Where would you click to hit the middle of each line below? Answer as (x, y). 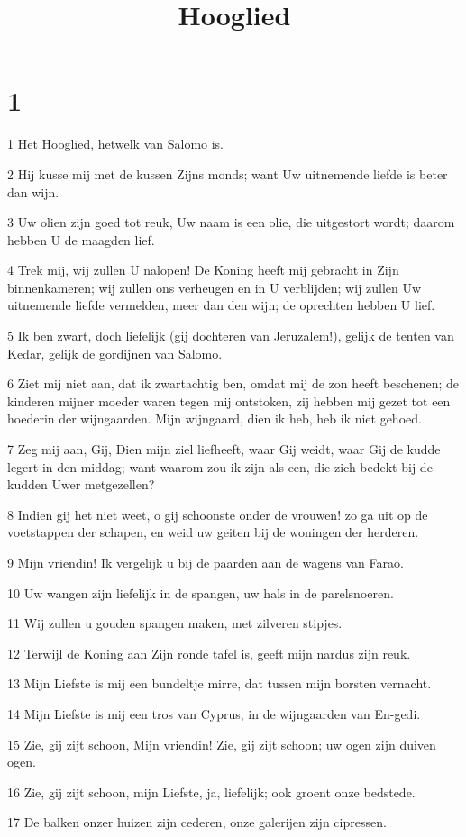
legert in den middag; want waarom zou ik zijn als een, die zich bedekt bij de (220, 466)
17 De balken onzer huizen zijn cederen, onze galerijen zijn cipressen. (197, 822)
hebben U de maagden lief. (81, 239)
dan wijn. (33, 191)
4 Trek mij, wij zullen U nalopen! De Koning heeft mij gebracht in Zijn (203, 270)
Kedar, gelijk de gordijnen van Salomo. (115, 353)
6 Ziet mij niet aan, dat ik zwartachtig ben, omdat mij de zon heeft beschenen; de (233, 383)
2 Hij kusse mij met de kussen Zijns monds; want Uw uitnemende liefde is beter (228, 173)
